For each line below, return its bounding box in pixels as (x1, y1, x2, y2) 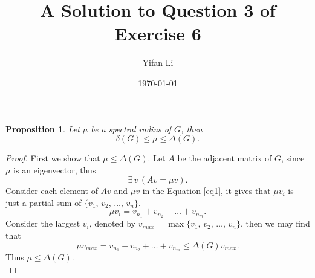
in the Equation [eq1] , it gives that (142, 184, 271, 197)
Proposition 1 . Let (5, 122, 80, 135)
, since (281, 152, 305, 164)
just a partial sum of (5, 196, 82, 208)
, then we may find (240, 217, 310, 230)
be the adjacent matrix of (177, 152, 272, 164)
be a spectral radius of (91, 122, 172, 135)
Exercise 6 (114, 21, 201, 46)
